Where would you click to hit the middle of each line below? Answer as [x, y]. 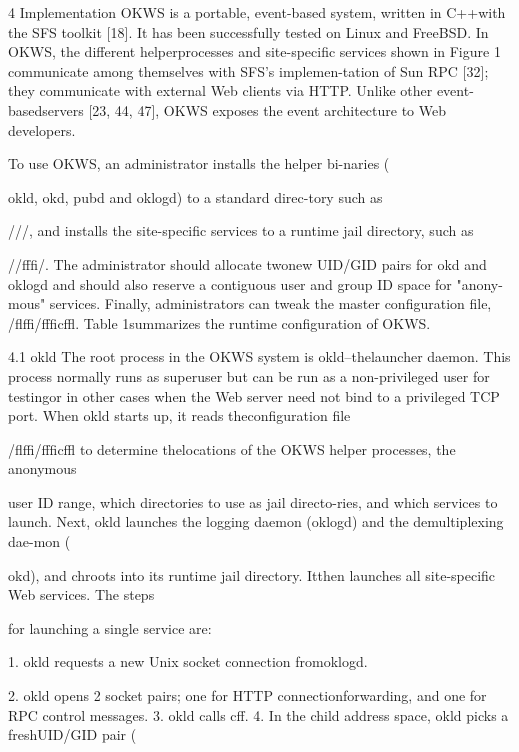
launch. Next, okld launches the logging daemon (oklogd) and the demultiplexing [256, 521]
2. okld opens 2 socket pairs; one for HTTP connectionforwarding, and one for [247, 695]
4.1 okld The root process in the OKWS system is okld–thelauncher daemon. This [259, 356]
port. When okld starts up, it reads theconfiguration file [179, 415]
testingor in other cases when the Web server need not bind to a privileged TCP [254, 395]
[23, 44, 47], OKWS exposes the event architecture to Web [267, 109]
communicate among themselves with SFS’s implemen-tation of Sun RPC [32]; [248, 70]
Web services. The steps [81, 594]
